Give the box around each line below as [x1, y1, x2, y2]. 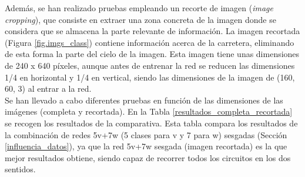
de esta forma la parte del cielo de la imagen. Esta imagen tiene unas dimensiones [5, 48, 300, 60]
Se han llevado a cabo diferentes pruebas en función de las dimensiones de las [5, 93, 283, 106]
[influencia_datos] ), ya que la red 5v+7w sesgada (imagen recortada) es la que [5, 140, 287, 152]
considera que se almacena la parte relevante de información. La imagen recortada [5, 25, 300, 37]
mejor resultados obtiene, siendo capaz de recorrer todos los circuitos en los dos [5, 151, 291, 163]
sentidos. [5, 163, 36, 175]
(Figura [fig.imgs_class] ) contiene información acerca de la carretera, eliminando [5, 36, 294, 48]
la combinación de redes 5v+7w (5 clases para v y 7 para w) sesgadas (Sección [5, 128, 287, 141]
